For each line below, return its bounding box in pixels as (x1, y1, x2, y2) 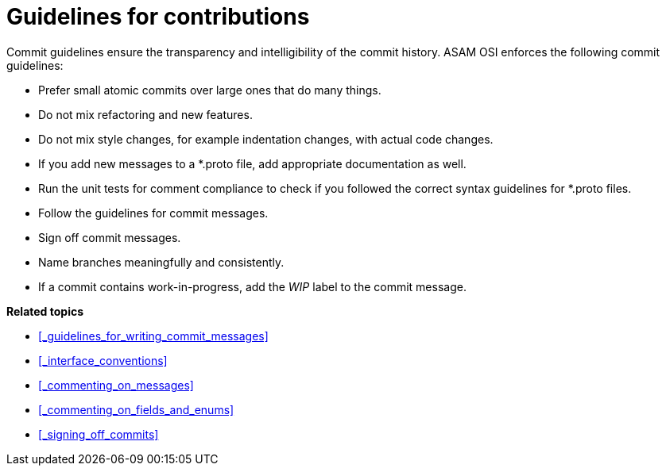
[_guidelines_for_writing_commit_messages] (38, 328, 269, 343)
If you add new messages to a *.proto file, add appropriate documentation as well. (38, 156, 467, 171)
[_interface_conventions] (38, 353, 168, 367)
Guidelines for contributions (6, 3, 310, 30)
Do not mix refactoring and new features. (38, 107, 253, 121)
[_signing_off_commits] (38, 427, 159, 441)
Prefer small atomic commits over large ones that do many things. (38, 83, 381, 97)
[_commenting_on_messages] (38, 378, 194, 392)
